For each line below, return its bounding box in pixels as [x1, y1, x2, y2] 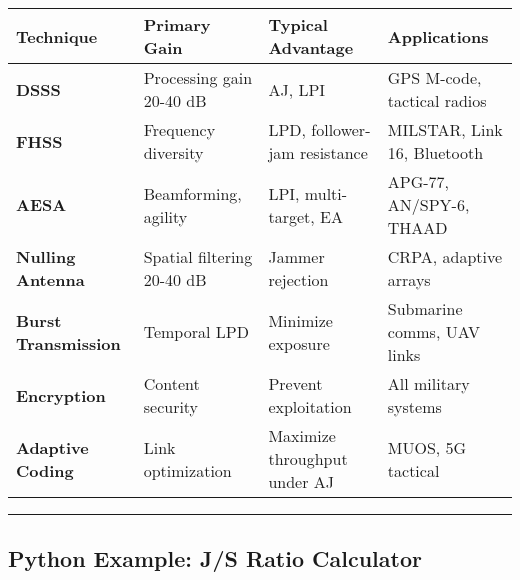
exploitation [268, 395, 352, 418]
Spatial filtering [143, 245, 253, 268]
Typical [268, 13, 328, 36]
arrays [387, 268, 431, 291]
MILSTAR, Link [387, 118, 503, 141]
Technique [16, 24, 98, 48]
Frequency [143, 118, 216, 141]
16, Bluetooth [387, 141, 484, 164]
